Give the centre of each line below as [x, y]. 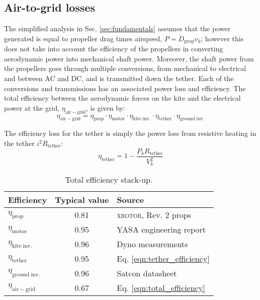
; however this [222, 38]
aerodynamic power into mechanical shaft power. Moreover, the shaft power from [129, 58]
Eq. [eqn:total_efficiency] [161, 288]
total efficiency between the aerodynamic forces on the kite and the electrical [122, 98]
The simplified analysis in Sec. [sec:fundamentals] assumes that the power [117, 28]
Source [131, 200]
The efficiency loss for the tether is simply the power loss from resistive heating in [130, 133]
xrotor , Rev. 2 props [154, 215]
